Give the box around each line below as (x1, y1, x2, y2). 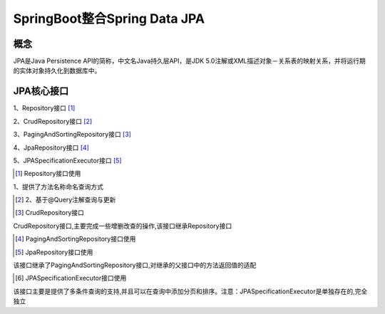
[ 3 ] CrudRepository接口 (15, 209, 85, 217)
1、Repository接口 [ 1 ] (13, 104, 76, 112)
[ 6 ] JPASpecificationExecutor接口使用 (15, 274, 127, 283)
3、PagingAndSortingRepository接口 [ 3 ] (13, 130, 132, 139)
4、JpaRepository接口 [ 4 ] (13, 143, 89, 152)
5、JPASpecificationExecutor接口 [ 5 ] (13, 156, 122, 164)
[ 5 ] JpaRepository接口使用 (15, 248, 93, 256)
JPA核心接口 (13, 85, 69, 98)
